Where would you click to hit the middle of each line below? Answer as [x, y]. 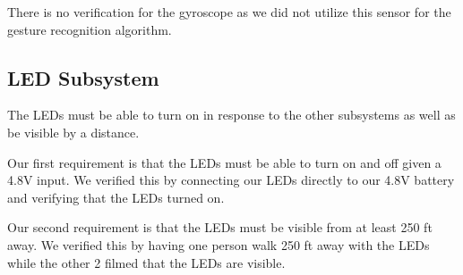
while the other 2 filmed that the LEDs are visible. [146, 262]
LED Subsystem [83, 77]
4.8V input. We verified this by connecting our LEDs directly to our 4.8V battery [231, 180]
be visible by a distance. [73, 132]
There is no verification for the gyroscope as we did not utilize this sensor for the [229, 12]
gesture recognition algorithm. [90, 29]
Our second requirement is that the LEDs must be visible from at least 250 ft [220, 227]
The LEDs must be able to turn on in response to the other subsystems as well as [231, 115]
